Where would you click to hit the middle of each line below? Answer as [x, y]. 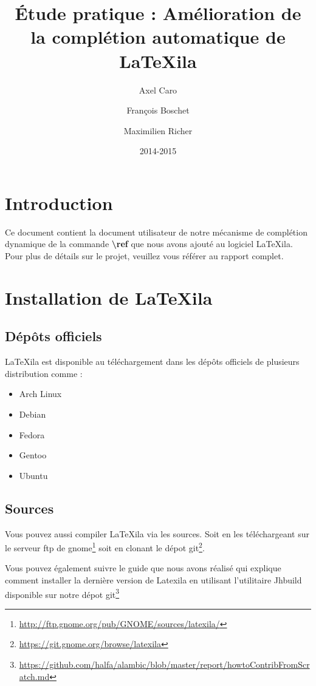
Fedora [32, 434]
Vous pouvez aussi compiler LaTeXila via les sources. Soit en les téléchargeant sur [157, 533]
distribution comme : [44, 373]
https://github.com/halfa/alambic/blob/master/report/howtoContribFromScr [164, 664]
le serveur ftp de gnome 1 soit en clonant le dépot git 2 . [105, 547]
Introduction [59, 202]
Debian [33, 414]
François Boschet [158, 110]
